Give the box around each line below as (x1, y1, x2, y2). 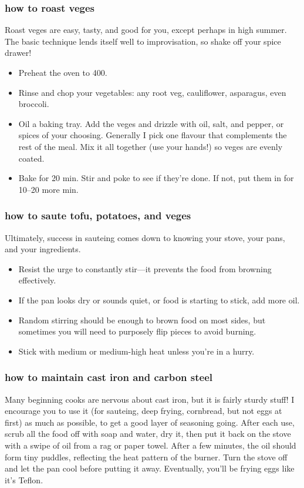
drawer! (5, 46, 32, 59)
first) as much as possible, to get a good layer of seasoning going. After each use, (5, 416, 295, 428)
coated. (18, 152, 45, 164)
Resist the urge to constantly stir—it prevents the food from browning (18, 262, 272, 275)
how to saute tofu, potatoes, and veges (5, 208, 191, 223)
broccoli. (18, 98, 49, 110)
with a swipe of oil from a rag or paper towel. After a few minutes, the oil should (5, 439, 296, 451)
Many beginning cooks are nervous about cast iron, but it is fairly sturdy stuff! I (5, 393, 295, 405)
